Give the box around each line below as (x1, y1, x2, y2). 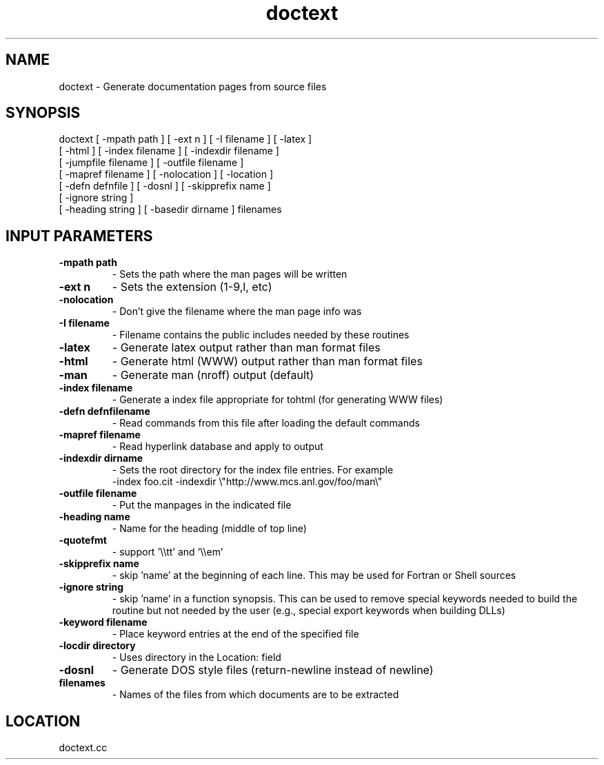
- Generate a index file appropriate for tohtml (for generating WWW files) (112, 394, 443, 406)
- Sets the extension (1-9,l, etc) (112, 280, 272, 294)
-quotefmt (59, 534, 107, 547)
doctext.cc (59, 742, 108, 754)
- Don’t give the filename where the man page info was (112, 305, 362, 318)
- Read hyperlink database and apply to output (112, 440, 323, 453)
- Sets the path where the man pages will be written (112, 268, 348, 280)
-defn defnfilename (59, 405, 150, 418)
